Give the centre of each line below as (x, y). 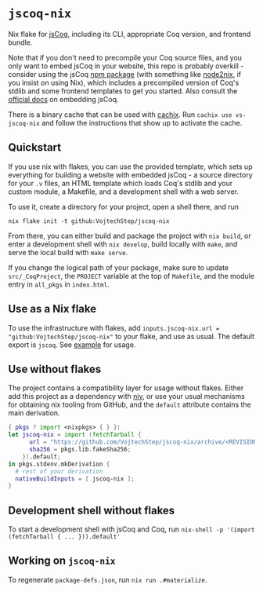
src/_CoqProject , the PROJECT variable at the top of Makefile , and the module (131, 276)
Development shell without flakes (92, 510)
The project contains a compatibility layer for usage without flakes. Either (126, 388)
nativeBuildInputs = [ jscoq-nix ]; (75, 479)
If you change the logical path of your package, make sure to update (119, 267)
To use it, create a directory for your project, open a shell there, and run (124, 206)
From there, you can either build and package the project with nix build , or (130, 236)
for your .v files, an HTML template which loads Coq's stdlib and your (121, 183)
